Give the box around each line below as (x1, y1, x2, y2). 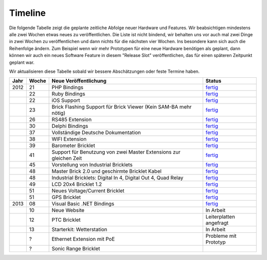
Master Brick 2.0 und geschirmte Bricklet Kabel (51, 168, 162, 175)
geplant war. (9, 59, 35, 65)
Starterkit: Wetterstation (51, 226, 107, 233)
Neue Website (51, 207, 85, 214)
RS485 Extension (51, 116, 92, 123)
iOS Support (51, 97, 80, 104)
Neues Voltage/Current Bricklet (51, 187, 125, 194)
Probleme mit (205, 233, 237, 240)
